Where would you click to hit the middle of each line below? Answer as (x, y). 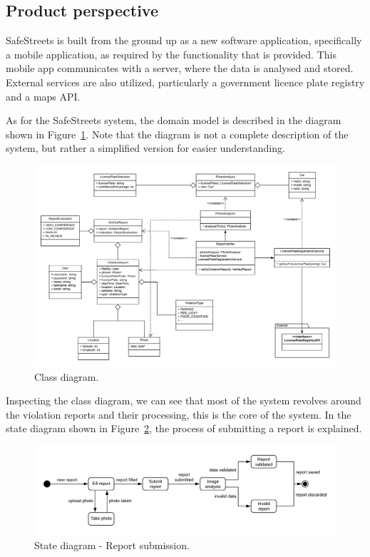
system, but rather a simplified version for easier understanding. (145, 148)
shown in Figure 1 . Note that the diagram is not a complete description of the (177, 134)
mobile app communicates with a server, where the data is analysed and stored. (180, 68)
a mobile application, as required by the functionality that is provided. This (171, 54)
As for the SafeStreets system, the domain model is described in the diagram (174, 120)
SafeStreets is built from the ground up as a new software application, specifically (184, 40)
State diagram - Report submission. (112, 545)
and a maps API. (43, 96)
